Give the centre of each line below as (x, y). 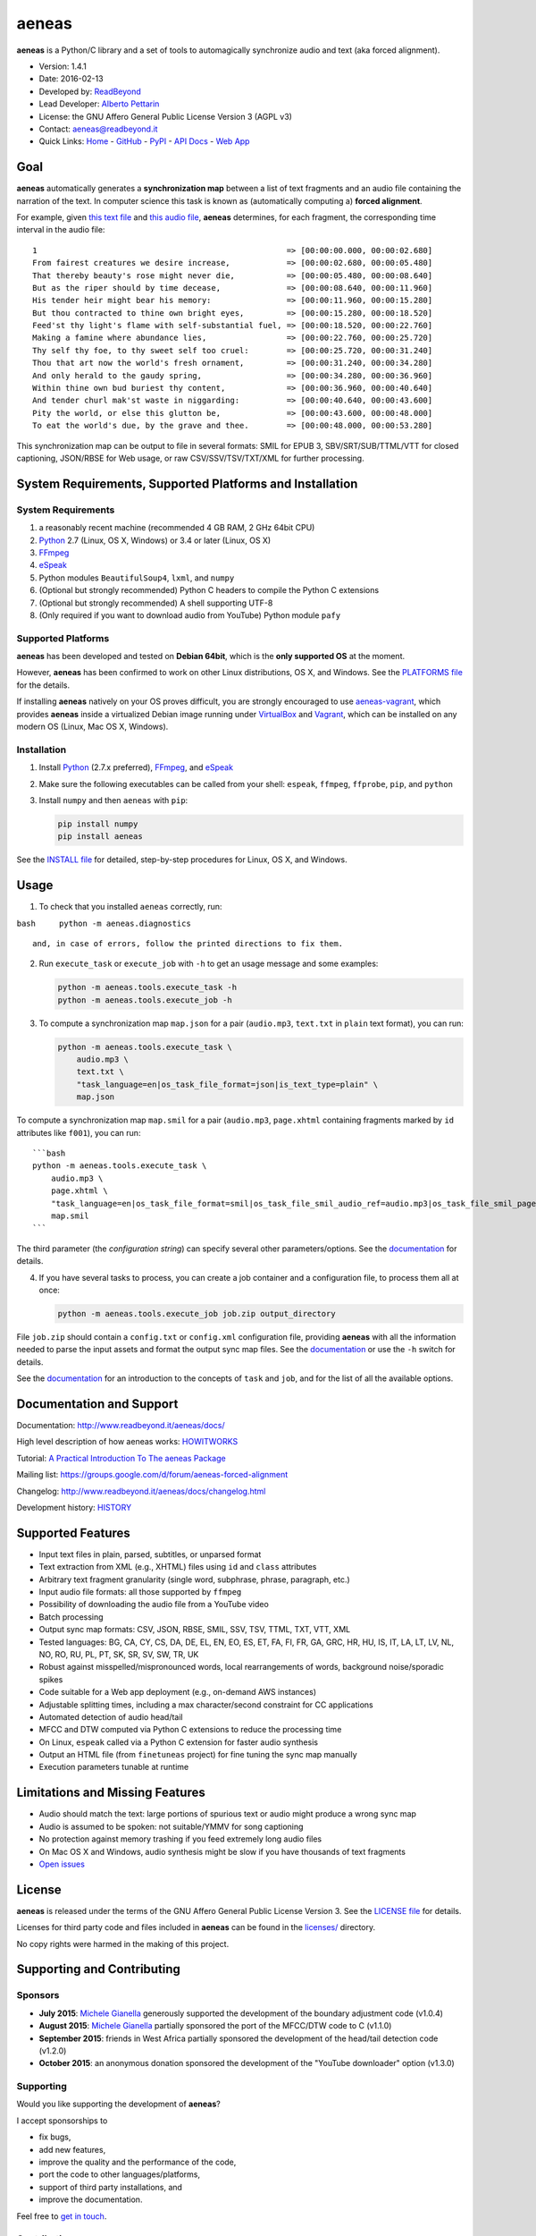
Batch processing (71, 1617)
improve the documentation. (91, 2199)
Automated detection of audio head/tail (111, 1716)
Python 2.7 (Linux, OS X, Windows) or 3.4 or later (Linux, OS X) (155, 540)
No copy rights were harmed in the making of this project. (123, 1944)
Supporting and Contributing (98, 1969)
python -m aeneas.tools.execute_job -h (145, 1000)
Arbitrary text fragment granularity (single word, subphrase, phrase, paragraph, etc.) (194, 1580)
